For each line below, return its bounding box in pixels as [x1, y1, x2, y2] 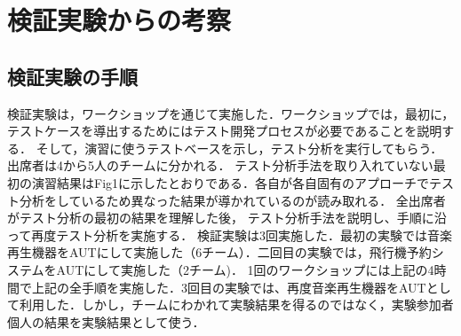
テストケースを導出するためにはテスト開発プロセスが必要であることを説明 [7, 121, 442, 140]
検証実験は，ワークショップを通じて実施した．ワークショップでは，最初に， [7, 104, 455, 122]
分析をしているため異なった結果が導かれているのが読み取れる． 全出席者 [19, 191, 446, 209]
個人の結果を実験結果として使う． [7, 312, 205, 331]
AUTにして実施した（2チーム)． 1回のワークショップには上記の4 [56, 260, 434, 278]
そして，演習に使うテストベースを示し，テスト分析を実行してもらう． [36, 138, 443, 157]
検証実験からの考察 [7, 2, 232, 38]
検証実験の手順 [7, 62, 138, 90]
